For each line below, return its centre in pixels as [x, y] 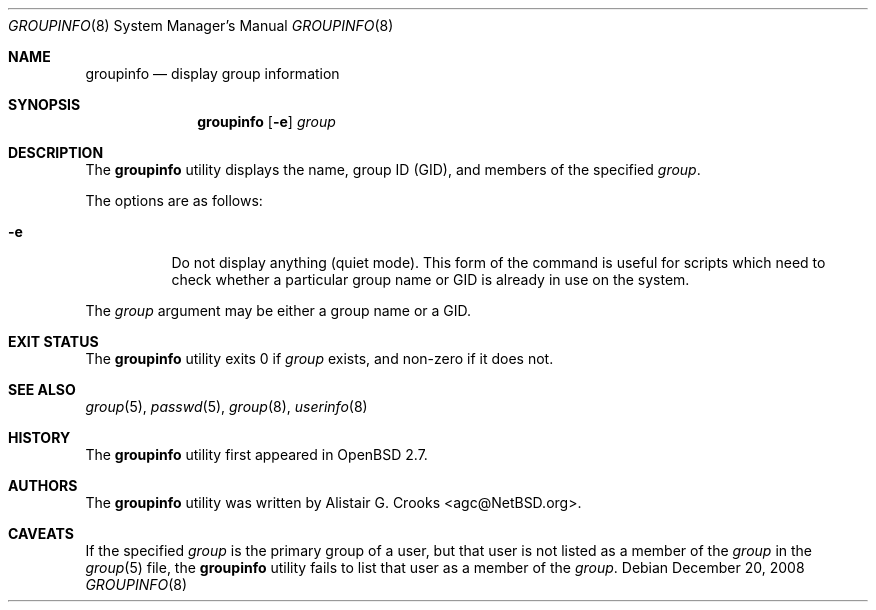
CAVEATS [41, 533]
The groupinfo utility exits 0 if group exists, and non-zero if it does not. [319, 358]
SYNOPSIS [44, 104]
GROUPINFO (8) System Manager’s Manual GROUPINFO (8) [201, 25]
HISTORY [39, 437]
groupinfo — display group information [212, 73]
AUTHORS [43, 485]
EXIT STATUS [53, 341]
